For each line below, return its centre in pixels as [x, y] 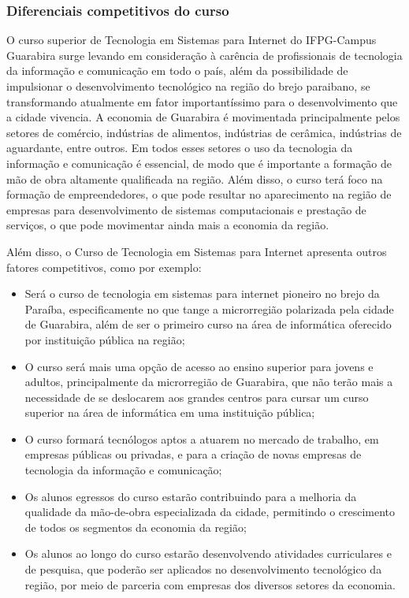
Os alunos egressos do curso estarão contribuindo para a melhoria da [191, 496]
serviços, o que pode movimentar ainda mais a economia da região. [168, 225]
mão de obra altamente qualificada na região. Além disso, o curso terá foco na [195, 178]
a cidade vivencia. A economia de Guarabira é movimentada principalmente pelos [203, 117]
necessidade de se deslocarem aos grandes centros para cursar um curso [197, 397]
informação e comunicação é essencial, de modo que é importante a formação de [199, 163]
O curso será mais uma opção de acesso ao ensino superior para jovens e [199, 366]
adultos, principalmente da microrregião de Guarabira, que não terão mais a [209, 382]
